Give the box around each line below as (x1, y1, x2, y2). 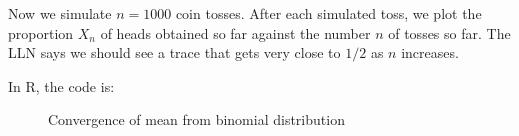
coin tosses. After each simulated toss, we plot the (175, 3, 482, 23)
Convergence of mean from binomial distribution (48, 109, 345, 130)
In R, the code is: (8, 75, 115, 96)
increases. (401, 42, 459, 63)
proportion (8, 22, 74, 43)
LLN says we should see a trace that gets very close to (8, 42, 341, 63)
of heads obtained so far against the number (100, 22, 371, 43)
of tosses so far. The (388, 22, 511, 43)
